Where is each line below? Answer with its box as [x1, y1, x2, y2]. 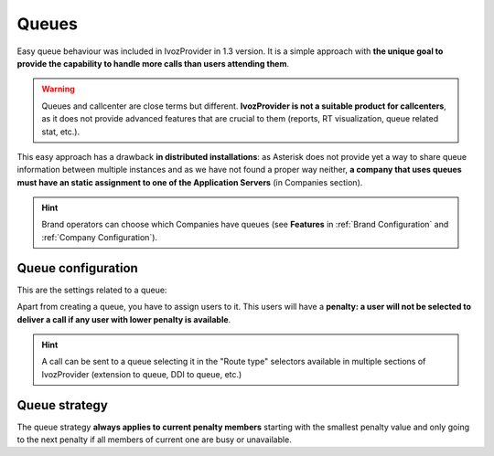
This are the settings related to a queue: [16, 284, 167, 295]
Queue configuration [16, 260, 139, 276]
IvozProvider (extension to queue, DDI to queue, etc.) [41, 368, 242, 379]
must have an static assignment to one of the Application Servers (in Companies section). [16, 176, 363, 187]
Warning [41, 83, 75, 95]
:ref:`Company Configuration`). [41, 231, 158, 242]
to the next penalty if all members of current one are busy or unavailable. [16, 434, 292, 445]
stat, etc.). [41, 126, 81, 137]
